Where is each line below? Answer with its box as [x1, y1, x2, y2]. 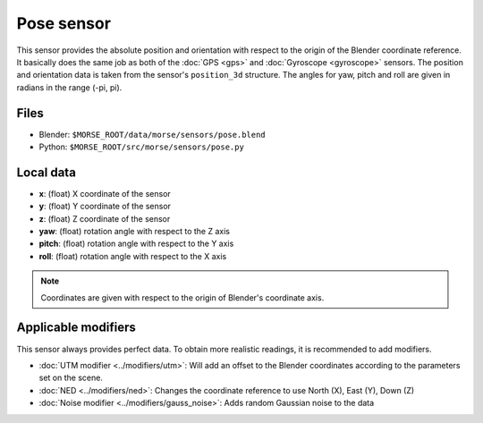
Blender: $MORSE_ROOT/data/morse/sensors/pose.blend [38, 129, 266, 140]
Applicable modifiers [16, 320, 136, 335]
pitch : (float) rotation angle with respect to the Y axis [38, 238, 234, 250]
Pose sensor [16, 13, 112, 33]
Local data [16, 165, 76, 180]
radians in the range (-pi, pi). [16, 81, 123, 93]
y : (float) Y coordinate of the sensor [38, 201, 172, 212]
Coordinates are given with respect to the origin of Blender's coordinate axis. [40, 292, 325, 303]
